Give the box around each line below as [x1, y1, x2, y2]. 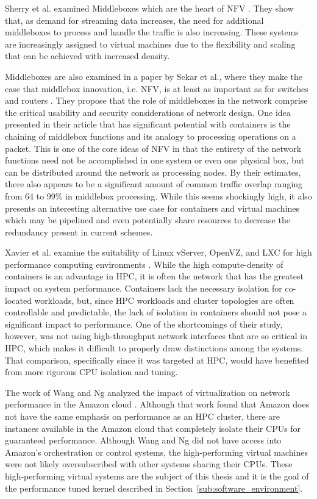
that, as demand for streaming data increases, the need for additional [5, 13, 264, 26]
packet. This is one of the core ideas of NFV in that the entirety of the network [5, 142, 302, 154]
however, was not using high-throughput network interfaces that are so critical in [5, 329, 307, 342]
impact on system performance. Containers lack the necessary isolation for [5, 282, 282, 295]
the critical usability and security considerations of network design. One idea [5, 106, 291, 118]
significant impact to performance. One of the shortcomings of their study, [5, 317, 283, 330]
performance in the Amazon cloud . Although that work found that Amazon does [5, 398, 310, 411]
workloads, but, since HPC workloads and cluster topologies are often [34, 293, 294, 306]
